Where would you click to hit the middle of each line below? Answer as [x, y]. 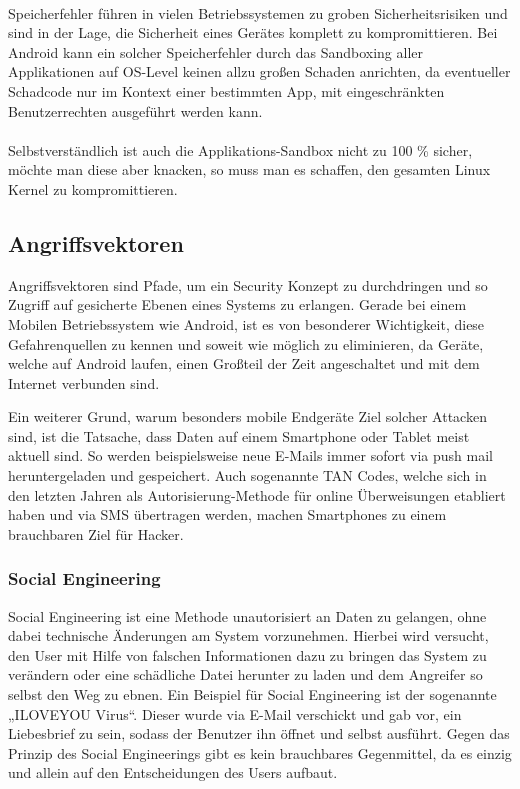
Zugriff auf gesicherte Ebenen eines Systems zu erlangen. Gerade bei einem [237, 304]
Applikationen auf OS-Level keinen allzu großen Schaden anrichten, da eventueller [259, 71]
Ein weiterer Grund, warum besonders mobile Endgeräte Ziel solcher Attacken [247, 416]
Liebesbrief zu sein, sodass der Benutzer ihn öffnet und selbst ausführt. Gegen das [259, 733]
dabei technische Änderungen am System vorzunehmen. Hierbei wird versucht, [248, 635]
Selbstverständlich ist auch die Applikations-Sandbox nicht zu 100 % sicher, [240, 149]
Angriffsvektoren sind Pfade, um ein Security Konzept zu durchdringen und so [248, 284]
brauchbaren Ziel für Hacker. [96, 533]
